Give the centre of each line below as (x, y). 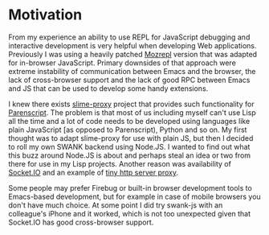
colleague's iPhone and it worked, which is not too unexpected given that (130, 213)
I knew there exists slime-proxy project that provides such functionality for (131, 104)
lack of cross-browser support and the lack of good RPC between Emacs (129, 80)
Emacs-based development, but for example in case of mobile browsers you (134, 196)
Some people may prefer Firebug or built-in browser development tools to (130, 188)
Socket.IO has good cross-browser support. (81, 222)
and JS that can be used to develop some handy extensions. (108, 88)
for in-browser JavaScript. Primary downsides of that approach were (122, 63)
